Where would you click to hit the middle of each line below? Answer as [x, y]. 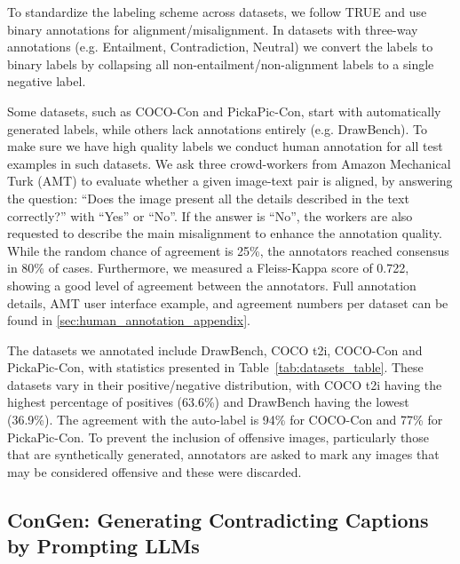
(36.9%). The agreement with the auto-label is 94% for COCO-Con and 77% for [225, 420]
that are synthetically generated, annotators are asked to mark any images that [223, 454]
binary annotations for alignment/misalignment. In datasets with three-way [213, 29]
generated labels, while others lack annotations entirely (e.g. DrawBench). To [217, 128]
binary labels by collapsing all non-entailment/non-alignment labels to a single [221, 64]
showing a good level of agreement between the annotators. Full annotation [212, 285]
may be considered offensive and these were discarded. [155, 471]
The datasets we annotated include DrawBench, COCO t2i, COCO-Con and [215, 350]
